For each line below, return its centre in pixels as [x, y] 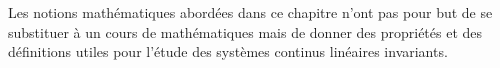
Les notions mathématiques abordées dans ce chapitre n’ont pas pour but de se [250, 12]
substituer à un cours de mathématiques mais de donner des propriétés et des [245, 31]
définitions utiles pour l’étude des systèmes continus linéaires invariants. [228, 51]
